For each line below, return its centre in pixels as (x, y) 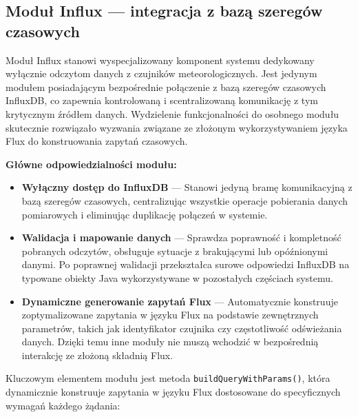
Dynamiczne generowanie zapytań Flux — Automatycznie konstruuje (180, 301)
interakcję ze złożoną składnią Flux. (97, 355)
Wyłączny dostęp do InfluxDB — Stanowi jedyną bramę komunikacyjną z (187, 187)
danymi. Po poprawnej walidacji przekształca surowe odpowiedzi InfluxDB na (186, 264)
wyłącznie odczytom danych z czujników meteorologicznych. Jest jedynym (161, 73)
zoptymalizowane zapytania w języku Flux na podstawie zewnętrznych (170, 315)
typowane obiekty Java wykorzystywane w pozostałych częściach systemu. (177, 277)
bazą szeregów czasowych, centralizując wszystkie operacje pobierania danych (185, 200)
